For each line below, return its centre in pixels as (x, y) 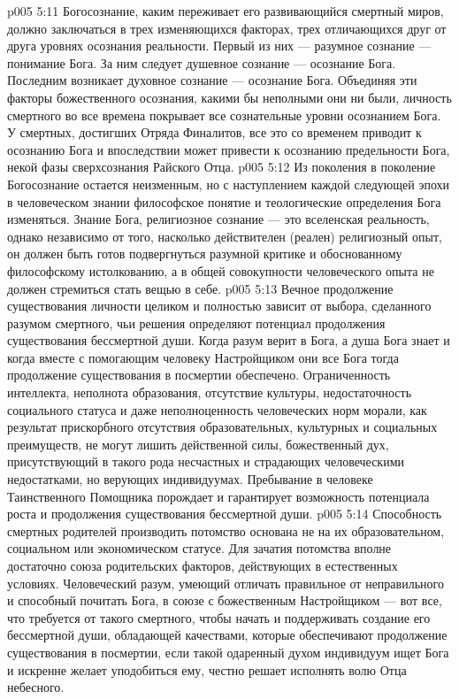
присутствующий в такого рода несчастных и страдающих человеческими (206, 461)
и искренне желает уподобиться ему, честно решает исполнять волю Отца (207, 669)
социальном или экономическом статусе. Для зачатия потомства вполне (199, 548)
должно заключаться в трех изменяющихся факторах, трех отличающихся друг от (227, 28)
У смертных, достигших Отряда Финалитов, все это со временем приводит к (214, 132)
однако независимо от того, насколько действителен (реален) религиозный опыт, (225, 236)
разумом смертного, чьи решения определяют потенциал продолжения (196, 323)
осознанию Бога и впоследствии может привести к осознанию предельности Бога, (229, 149)
